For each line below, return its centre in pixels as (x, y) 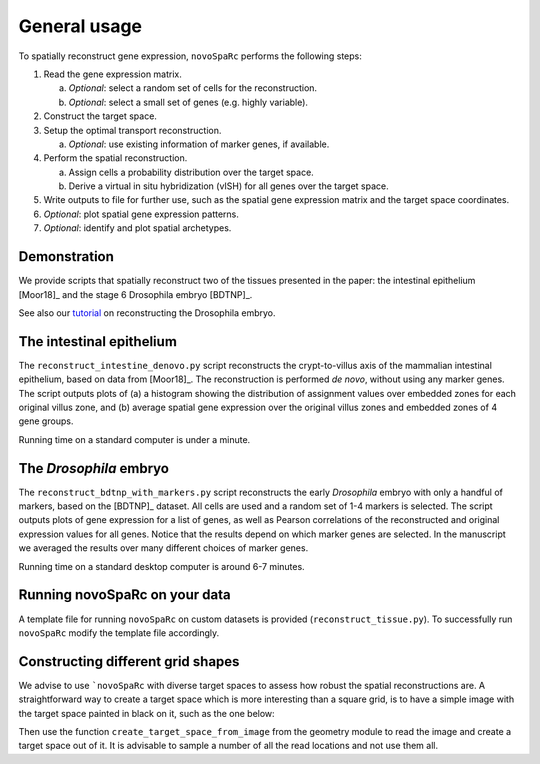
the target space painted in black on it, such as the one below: (146, 713)
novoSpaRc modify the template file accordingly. (119, 632)
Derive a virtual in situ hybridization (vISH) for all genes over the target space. (228, 186)
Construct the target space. (100, 116)
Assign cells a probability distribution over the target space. (191, 172)
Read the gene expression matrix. (112, 74)
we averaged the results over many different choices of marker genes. (163, 548)
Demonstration (66, 256)
